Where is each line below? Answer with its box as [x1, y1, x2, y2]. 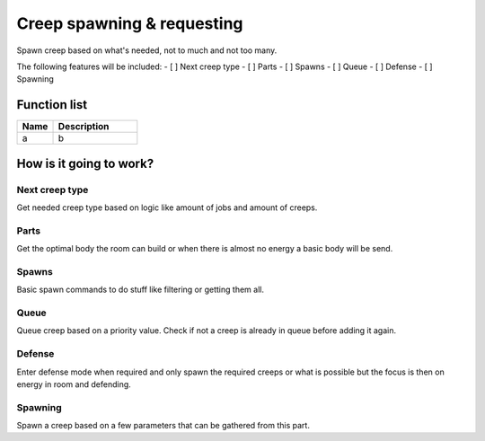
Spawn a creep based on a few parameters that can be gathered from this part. [16, 420, 310, 431]
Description [57, 120, 110, 133]
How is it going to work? [16, 155, 154, 171]
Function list [16, 97, 88, 112]
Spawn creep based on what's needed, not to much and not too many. [16, 45, 278, 56]
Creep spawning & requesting [16, 13, 243, 33]
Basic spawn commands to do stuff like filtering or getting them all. [16, 284, 265, 295]
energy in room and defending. [16, 378, 132, 390]
